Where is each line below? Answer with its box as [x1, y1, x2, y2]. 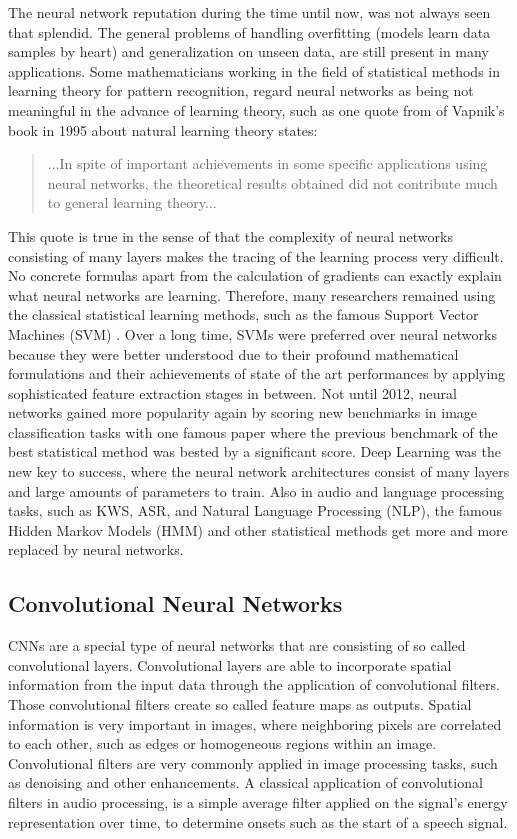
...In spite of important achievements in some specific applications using [47, 153, 488, 174]
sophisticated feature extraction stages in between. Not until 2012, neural [8, 382, 457, 403]
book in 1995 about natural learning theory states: [8, 119, 318, 140]
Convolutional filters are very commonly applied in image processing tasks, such [8, 752, 498, 773]
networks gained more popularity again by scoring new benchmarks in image [8, 402, 478, 423]
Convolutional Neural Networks [8, 588, 343, 619]
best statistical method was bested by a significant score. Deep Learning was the [8, 441, 501, 462]
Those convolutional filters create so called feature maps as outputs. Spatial [8, 694, 472, 715]
